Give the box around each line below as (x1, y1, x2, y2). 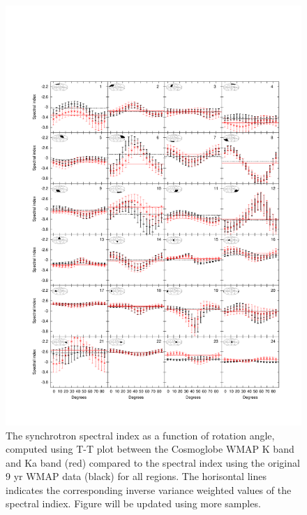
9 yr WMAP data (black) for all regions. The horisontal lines (6, 469, 267, 484)
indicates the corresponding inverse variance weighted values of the (6, 482, 292, 497)
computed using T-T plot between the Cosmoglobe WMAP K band (6, 442, 294, 456)
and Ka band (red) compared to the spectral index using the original (6, 455, 300, 470)
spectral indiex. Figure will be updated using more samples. (6, 496, 261, 511)
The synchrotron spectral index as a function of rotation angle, (6, 428, 275, 442)
